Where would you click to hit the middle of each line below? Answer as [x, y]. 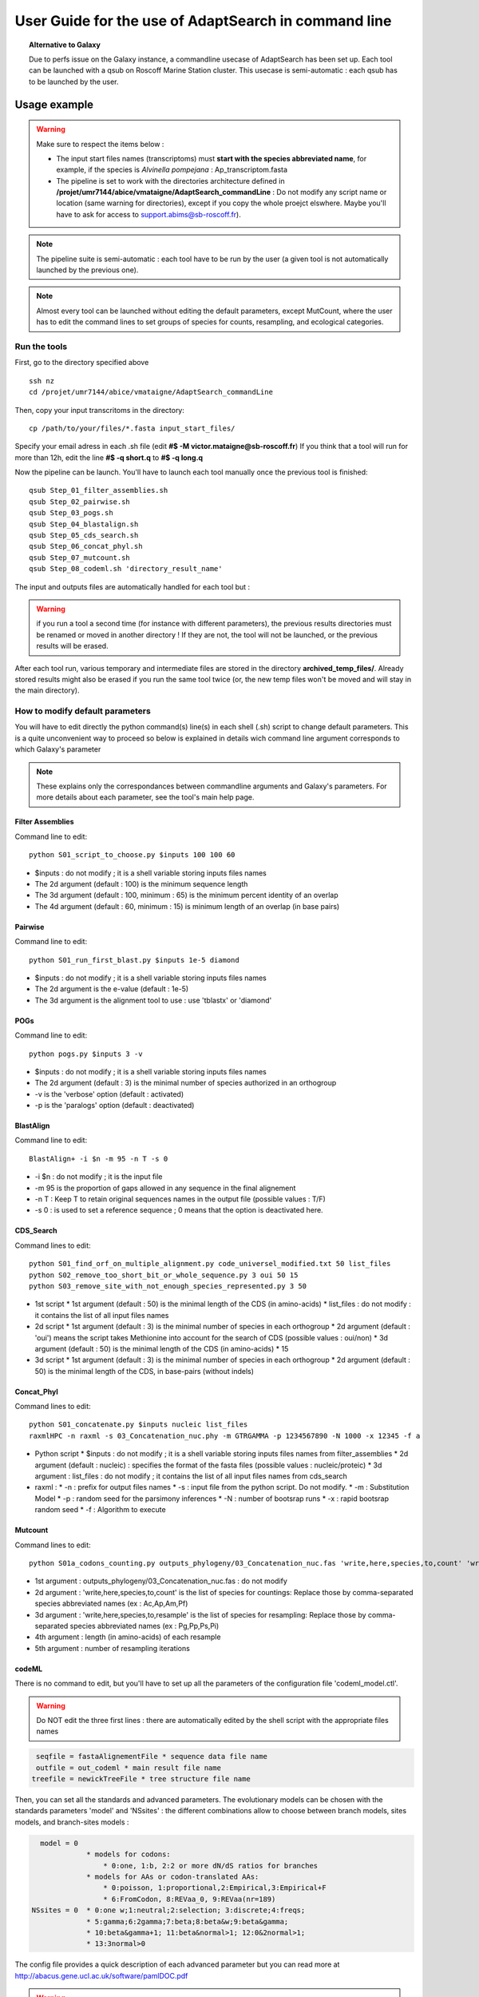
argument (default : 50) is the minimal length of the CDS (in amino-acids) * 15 [162, 1348]
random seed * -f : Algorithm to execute [101, 1510]
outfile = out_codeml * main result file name [129, 1768]
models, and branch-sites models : [72, 1822]
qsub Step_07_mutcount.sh [80, 558]
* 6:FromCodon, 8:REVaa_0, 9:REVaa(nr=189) [189, 1899]
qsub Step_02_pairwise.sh [80, 502]
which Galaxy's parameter [58, 749]
